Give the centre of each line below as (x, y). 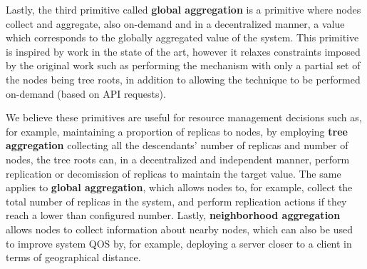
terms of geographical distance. (73, 257)
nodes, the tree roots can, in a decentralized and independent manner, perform (178, 159)
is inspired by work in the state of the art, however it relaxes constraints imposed (183, 51)
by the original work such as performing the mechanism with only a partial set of (183, 65)
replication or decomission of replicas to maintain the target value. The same (174, 173)
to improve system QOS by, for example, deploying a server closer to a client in (179, 243)
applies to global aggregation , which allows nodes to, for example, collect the (179, 187)
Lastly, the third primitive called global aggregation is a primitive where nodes (183, 9)
